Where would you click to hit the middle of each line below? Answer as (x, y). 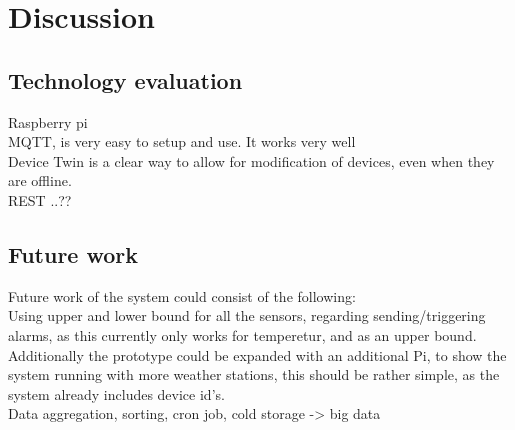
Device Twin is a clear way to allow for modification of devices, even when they (251, 160)
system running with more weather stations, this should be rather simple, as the (254, 374)
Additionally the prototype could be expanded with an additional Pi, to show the (257, 354)
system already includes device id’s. (116, 393)
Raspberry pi (48, 121)
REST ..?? (40, 199)
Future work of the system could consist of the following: (182, 295)
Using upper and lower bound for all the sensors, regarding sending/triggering (247, 315)
